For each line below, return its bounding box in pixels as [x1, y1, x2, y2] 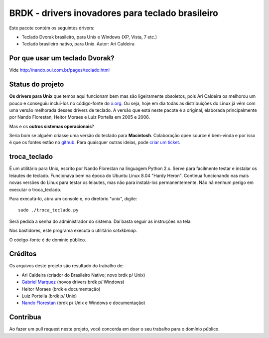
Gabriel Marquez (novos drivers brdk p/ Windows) [21, 279, 125, 285]
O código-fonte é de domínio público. [9, 237, 87, 243]
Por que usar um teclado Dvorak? [9, 54, 115, 62]
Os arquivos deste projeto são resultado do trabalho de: [9, 263, 124, 269]
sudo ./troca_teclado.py [18, 207, 79, 213]
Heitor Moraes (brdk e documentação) [21, 286, 101, 292]
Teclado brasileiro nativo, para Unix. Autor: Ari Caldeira [21, 41, 134, 47]
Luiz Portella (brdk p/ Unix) [21, 293, 77, 299]
